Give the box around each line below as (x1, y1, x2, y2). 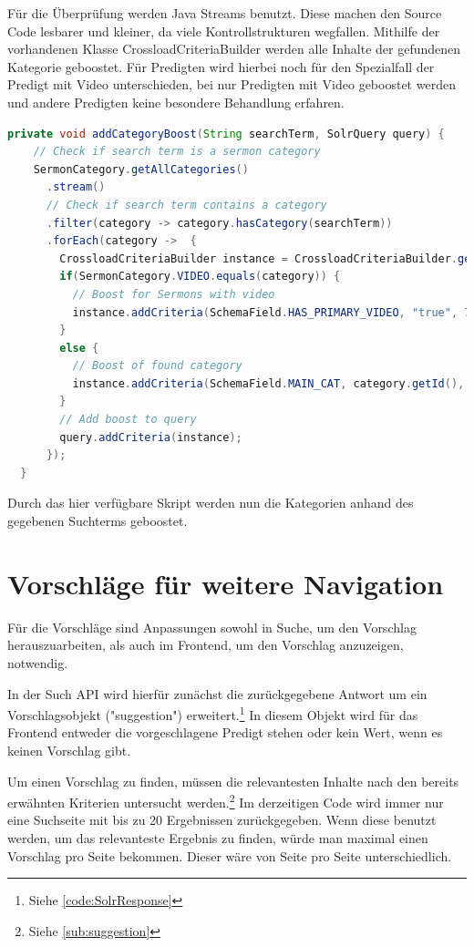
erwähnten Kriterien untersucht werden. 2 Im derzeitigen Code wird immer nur (7, 790, 444, 811)
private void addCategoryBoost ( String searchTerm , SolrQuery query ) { (7, 127, 445, 140)
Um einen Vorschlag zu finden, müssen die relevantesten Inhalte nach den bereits (7, 771, 459, 790)
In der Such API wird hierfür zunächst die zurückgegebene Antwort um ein (7, 684, 428, 703)
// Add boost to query (59, 413, 197, 427)
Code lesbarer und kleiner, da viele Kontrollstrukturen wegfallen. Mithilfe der (7, 21, 440, 40)
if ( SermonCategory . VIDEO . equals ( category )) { (59, 270, 341, 283)
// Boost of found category (72, 359, 242, 373)
